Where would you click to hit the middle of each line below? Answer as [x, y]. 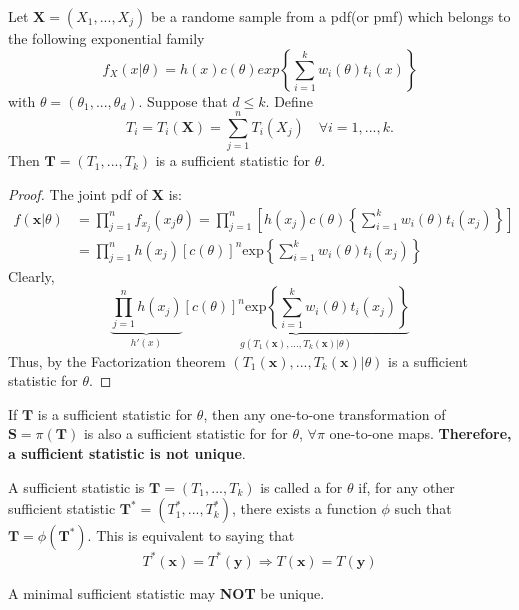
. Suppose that [183, 100]
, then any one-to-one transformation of [324, 413]
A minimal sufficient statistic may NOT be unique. [166, 592]
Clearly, [31, 275]
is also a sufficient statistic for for [185, 433]
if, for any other [406, 486]
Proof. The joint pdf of [78, 193]
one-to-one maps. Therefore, [420, 433]
